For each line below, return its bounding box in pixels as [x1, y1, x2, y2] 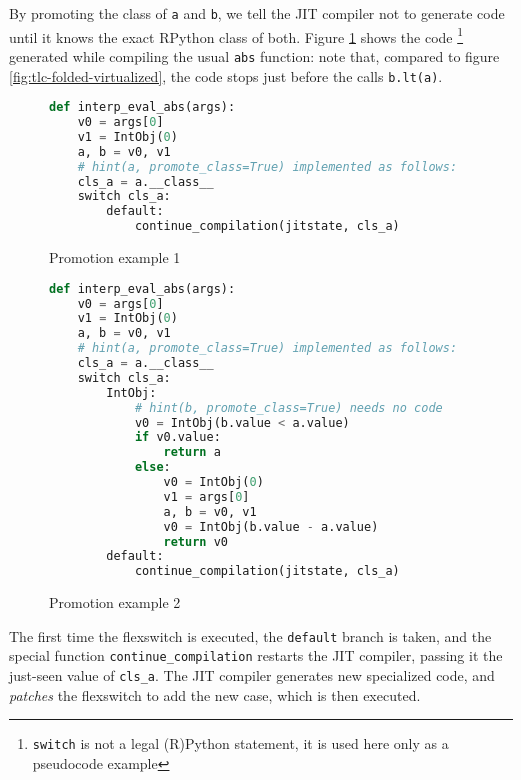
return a [163, 445, 221, 460]
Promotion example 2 [49, 592, 181, 613]
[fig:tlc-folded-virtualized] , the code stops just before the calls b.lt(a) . [9, 65, 443, 86]
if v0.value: [134, 430, 221, 445]
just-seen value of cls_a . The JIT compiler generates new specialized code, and [9, 665, 495, 686]
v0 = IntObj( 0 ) [163, 475, 264, 490]
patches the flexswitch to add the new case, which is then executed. [9, 684, 421, 705]
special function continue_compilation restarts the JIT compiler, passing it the [9, 645, 503, 666]
